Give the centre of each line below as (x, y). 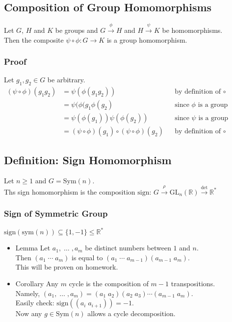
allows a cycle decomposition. (131, 313)
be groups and (77, 30)
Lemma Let (33, 248)
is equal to (87, 257)
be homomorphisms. (192, 30)
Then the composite (34, 39)
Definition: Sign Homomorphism (88, 160)
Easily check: (35, 303)
